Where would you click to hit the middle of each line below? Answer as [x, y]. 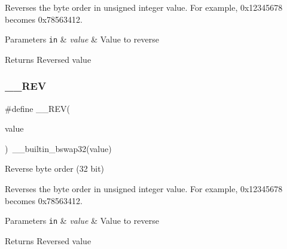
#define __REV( [37, 108]
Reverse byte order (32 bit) [55, 168]
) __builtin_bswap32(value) [58, 148]
